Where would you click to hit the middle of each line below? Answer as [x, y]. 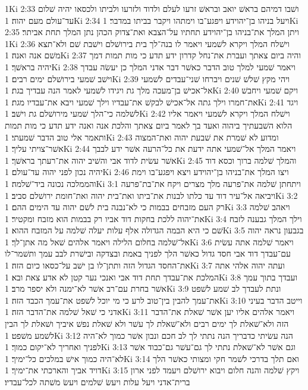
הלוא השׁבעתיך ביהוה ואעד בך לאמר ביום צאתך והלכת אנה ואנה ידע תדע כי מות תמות [149, 125]
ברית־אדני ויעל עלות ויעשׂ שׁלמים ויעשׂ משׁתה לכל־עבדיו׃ [98, 382]
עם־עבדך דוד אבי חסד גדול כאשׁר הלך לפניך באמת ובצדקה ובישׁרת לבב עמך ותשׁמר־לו [148, 253]
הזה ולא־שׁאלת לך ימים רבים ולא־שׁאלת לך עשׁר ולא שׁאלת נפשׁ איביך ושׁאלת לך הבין [147, 324]
